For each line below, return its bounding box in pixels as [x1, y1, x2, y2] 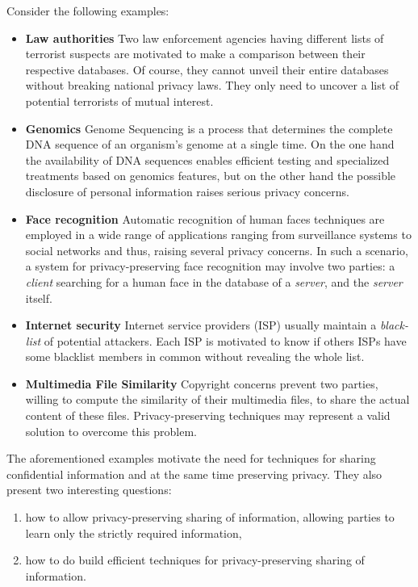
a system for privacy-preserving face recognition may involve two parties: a [25, 258, 395, 275]
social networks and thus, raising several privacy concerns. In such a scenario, [25, 241, 408, 258]
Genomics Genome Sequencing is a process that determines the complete [25, 119, 393, 136]
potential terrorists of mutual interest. [25, 92, 214, 109]
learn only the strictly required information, [25, 524, 242, 541]
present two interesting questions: [6, 481, 172, 498]
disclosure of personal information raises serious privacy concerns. [25, 182, 349, 199]
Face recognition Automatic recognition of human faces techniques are [25, 210, 385, 227]
